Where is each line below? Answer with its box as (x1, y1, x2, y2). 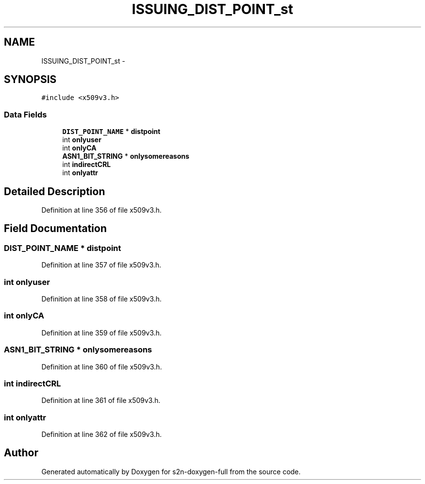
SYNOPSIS (4, 73, 57, 86)
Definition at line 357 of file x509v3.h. (41, 261, 162, 269)
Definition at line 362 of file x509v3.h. (41, 430, 162, 438)
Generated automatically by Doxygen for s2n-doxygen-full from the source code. (41, 467, 301, 476)
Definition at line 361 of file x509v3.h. (41, 396, 161, 405)
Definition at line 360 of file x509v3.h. (41, 362, 162, 371)
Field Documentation (4, 222, 107, 235)
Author (4, 447, 38, 459)
